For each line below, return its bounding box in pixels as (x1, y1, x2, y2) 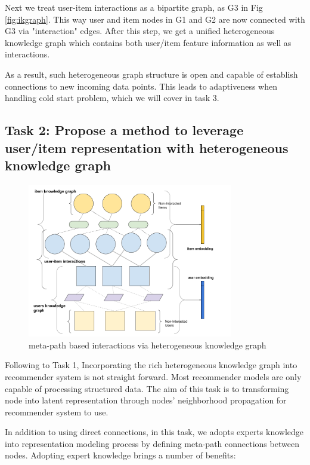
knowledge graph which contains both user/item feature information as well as (5, 36, 292, 48)
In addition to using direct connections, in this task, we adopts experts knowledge (5, 426, 304, 438)
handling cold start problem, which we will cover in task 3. (5, 91, 219, 104)
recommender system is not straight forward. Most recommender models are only (5, 370, 302, 383)
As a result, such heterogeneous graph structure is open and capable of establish (5, 68, 298, 80)
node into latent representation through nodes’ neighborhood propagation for (5, 394, 287, 406)
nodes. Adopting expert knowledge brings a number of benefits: (5, 449, 236, 461)
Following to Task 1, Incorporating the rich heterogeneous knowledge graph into (5, 359, 297, 371)
